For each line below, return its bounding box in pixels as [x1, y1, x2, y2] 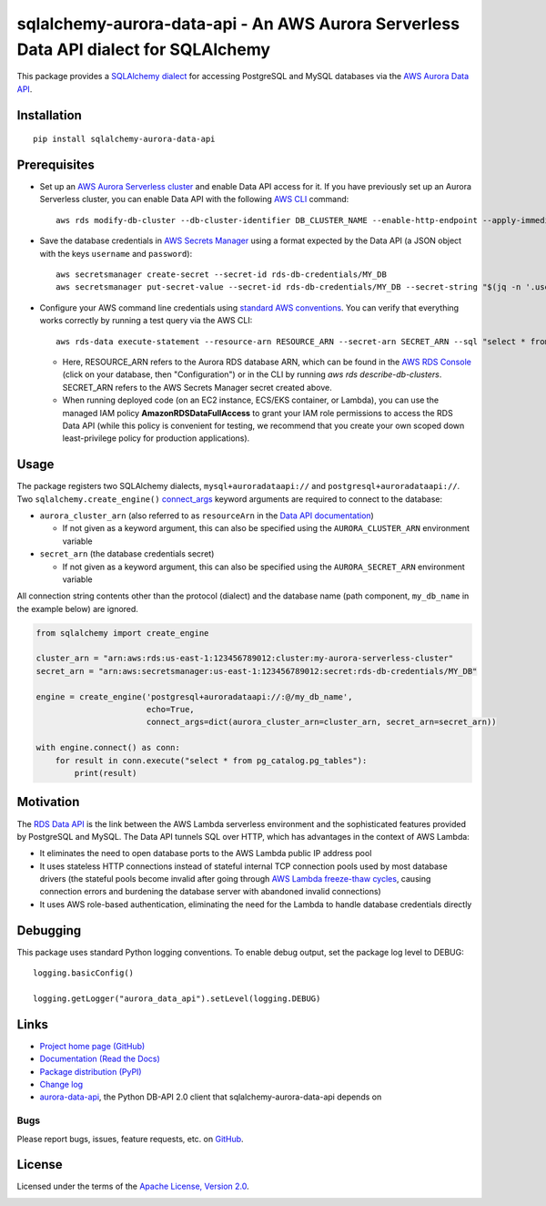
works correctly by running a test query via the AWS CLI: [39, 315, 253, 326]
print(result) [74, 768, 137, 778]
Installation [16, 107, 82, 123]
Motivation [16, 794, 80, 810]
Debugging [16, 923, 82, 938]
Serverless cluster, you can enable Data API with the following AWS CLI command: [39, 194, 349, 205]
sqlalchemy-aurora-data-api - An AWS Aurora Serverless [16, 14, 460, 34]
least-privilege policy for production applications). [62, 433, 250, 444]
